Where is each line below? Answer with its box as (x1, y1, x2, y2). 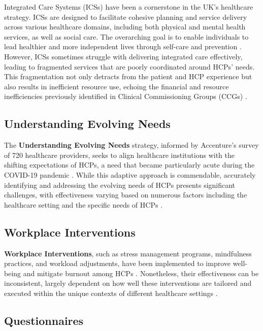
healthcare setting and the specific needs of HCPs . (4, 199, 163, 210)
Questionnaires (4, 312, 84, 328)
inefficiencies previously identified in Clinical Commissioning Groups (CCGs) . (4, 91, 247, 102)
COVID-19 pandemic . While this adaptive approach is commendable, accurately (4, 169, 256, 180)
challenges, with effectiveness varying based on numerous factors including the (4, 189, 247, 200)
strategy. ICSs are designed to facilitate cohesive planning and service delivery (4, 11, 247, 22)
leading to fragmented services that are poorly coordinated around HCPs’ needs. (4, 61, 255, 72)
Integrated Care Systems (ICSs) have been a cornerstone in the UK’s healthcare (4, 2, 253, 12)
